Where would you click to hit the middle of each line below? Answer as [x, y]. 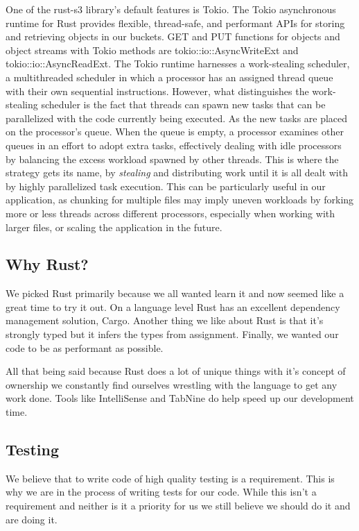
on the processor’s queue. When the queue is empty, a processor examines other [175, 132]
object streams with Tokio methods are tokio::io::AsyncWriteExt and [152, 50]
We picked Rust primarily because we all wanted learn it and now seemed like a [175, 293]
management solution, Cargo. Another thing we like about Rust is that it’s [165, 320]
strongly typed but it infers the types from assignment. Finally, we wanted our [172, 334]
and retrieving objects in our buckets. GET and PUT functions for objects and [173, 36]
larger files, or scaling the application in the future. [114, 227]
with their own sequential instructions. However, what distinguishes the [157, 91]
